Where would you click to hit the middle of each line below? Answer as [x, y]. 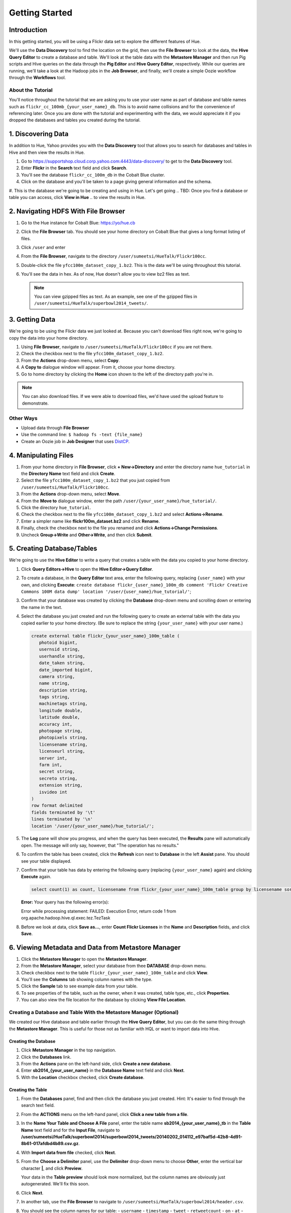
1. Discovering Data [39, 134]
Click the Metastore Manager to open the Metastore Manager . [84, 959]
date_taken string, [62, 663]
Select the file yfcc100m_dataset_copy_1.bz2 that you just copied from [96, 480]
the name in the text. [42, 607]
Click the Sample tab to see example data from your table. [79, 986]
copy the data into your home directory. [48, 338]
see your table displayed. [46, 861]
